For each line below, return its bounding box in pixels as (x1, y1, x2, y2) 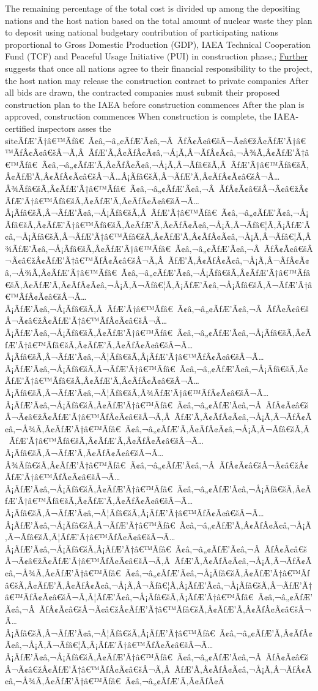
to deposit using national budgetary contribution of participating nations (5, 26, 278, 39)
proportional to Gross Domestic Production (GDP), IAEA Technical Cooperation (5, 37, 311, 50)
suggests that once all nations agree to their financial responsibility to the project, (5, 61, 312, 74)
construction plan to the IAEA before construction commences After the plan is (5, 97, 305, 110)
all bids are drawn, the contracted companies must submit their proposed (5, 86, 280, 99)
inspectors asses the (37, 121, 111, 134)
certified (5, 121, 35, 134)
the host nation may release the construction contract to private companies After (5, 74, 309, 86)
